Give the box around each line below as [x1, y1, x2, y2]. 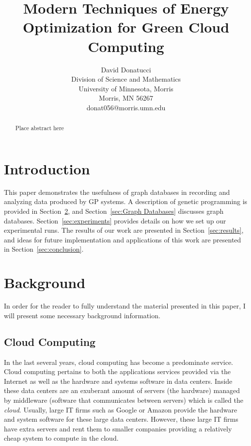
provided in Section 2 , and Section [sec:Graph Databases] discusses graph [4, 206, 224, 216]
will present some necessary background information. [4, 310, 160, 320]
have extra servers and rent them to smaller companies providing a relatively [4, 423, 232, 433]
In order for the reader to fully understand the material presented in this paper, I [4, 301, 246, 311]
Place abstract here [15, 124, 64, 132]
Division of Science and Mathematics [71, 74, 181, 84]
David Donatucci [101, 64, 151, 74]
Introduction [4, 158, 90, 178]
